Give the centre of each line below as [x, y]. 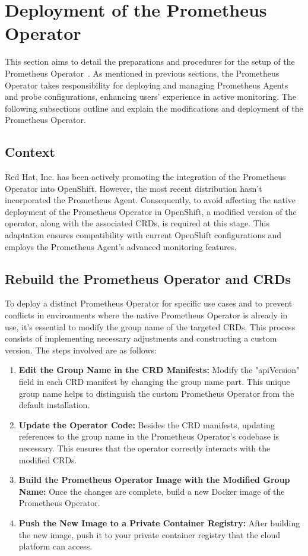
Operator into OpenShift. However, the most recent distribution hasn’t [134, 188]
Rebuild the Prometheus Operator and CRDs [148, 278]
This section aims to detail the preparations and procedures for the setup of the [150, 61]
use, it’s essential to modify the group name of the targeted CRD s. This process [150, 326]
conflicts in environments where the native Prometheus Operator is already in [146, 315]
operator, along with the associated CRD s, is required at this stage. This [137, 223]
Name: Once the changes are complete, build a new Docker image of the [152, 491]
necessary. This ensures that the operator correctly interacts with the [145, 448]
